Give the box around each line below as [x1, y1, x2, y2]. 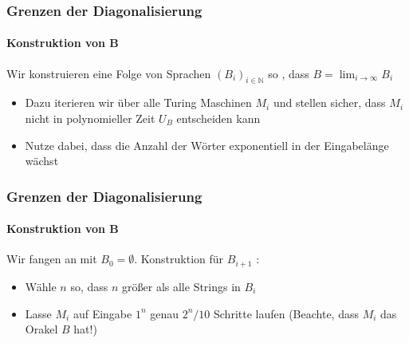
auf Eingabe [73, 305, 132, 321]
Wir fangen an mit [6, 250, 97, 267]
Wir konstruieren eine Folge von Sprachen [6, 65, 211, 81]
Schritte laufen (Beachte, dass [214, 305, 359, 321]
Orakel [25, 321, 58, 337]
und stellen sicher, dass [273, 94, 386, 111]
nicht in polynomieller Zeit [25, 110, 155, 127]
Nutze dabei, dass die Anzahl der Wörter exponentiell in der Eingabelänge [25, 136, 389, 153]
